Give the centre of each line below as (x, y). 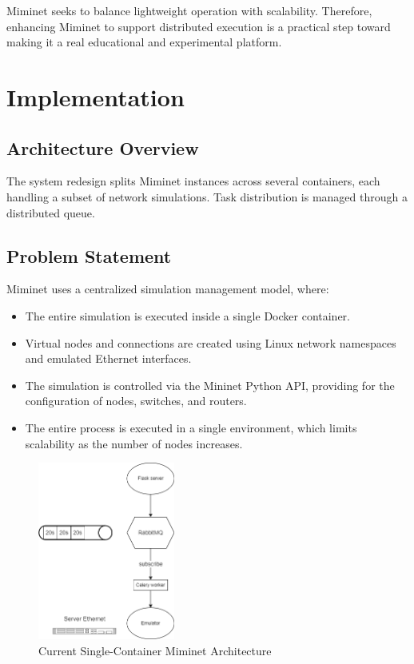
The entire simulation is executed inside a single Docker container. (187, 315)
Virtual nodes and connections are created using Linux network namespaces (211, 342)
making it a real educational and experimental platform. (144, 42)
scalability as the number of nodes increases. (134, 443)
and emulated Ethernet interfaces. (108, 358)
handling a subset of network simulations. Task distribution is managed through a (207, 196)
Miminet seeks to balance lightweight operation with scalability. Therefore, (189, 10)
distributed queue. (51, 212)
